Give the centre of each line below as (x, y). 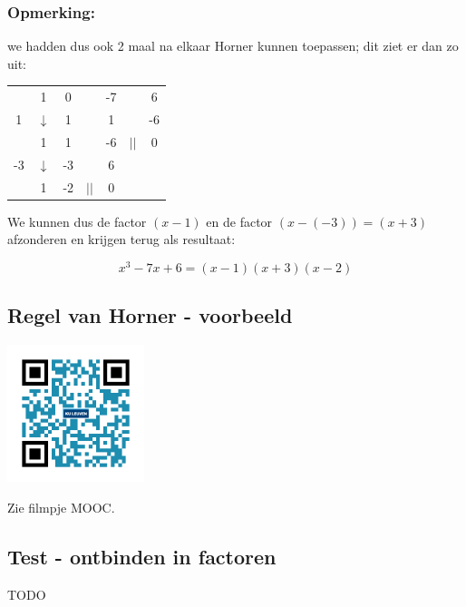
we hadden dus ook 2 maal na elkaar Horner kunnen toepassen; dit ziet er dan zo (233, 46)
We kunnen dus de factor (77, 221)
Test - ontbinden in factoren (142, 556)
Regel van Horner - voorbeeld (150, 315)
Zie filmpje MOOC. (61, 507)
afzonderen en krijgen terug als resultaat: (121, 239)
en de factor (239, 221)
